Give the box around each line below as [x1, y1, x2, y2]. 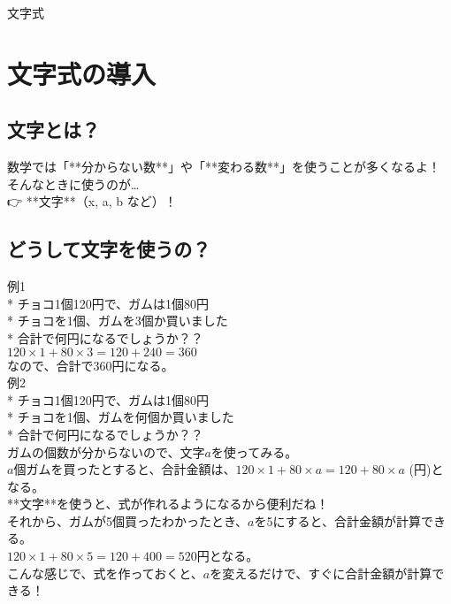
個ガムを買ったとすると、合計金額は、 [13, 460, 236, 478]
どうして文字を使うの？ [7, 235, 211, 263]
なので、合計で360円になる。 [7, 356, 174, 374]
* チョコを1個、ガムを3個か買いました [7, 311, 228, 330]
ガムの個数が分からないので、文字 [7, 442, 205, 461]
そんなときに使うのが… [7, 174, 140, 193]
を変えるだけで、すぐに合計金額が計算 [210, 563, 432, 582]
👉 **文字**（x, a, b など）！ [7, 192, 177, 210]
